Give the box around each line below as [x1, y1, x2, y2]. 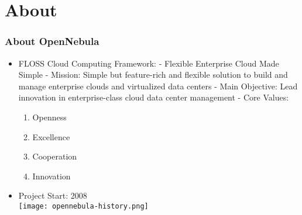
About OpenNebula [5, 34, 99, 48]
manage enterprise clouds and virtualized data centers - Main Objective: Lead [18, 79, 298, 92]
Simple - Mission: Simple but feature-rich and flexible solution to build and [18, 68, 288, 81]
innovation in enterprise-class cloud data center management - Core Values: [18, 91, 289, 103]
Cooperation [32, 150, 77, 162]
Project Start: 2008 [18, 189, 87, 202]
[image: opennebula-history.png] [18, 202, 149, 210]
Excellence [32, 130, 70, 143]
